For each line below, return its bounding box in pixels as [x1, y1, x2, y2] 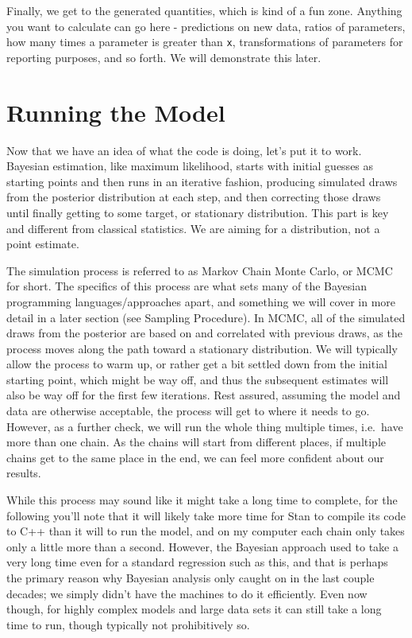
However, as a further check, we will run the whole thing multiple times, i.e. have [6, 418, 403, 434]
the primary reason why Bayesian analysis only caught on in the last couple [6, 570, 375, 585]
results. [6, 465, 41, 481]
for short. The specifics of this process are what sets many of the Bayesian [6, 278, 368, 294]
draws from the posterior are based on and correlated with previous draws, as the [6, 325, 402, 341]
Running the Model [6, 95, 225, 128]
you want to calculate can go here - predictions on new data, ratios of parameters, [6, 18, 406, 34]
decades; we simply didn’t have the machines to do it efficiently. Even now [6, 585, 368, 601]
